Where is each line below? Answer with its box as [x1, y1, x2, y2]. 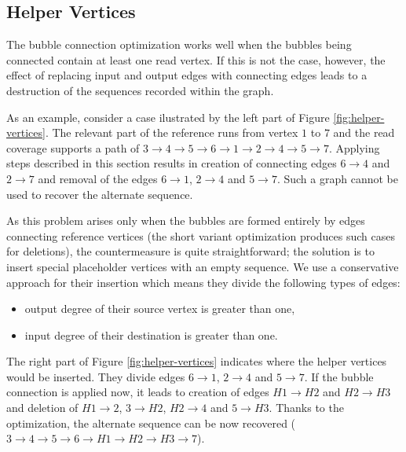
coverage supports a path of [6, 139, 140, 156]
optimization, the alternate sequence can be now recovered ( [6, 414, 296, 431]
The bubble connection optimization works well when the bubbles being [6, 36, 352, 53]
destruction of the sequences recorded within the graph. [6, 82, 274, 98]
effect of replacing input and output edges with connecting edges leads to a [6, 67, 368, 83]
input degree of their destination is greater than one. [24, 326, 278, 343]
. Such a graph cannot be [276, 170, 398, 186]
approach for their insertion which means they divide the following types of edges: [6, 274, 401, 290]
